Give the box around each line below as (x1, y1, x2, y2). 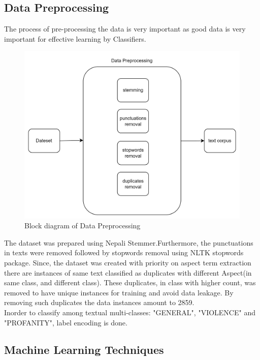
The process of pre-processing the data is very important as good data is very (4, 23, 246, 34)
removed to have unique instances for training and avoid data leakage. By (4, 287, 234, 297)
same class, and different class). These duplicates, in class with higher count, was (4, 277, 256, 288)
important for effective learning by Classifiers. (4, 33, 146, 44)
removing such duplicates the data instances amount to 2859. (4, 297, 194, 308)
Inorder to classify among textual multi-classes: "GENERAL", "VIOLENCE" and (4, 307, 255, 317)
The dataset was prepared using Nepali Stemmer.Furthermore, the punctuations (4, 237, 253, 248)
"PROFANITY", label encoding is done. (4, 317, 127, 327)
